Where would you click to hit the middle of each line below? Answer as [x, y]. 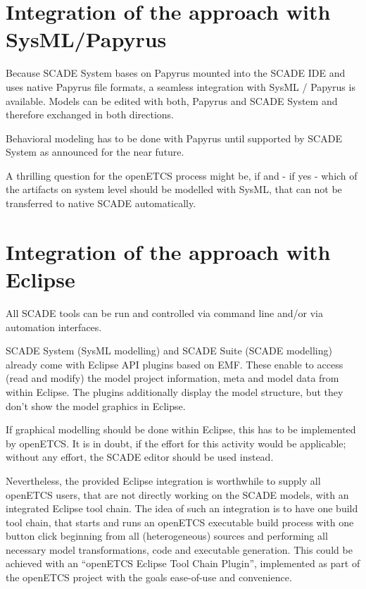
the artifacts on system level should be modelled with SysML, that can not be [174, 189]
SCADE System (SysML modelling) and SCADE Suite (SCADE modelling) [169, 351]
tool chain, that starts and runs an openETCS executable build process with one [180, 522]
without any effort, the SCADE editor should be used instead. [140, 457]
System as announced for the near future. [95, 152]
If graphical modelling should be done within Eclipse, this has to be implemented [181, 429]
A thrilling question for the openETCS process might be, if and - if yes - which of [182, 175]
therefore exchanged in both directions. [90, 114]
